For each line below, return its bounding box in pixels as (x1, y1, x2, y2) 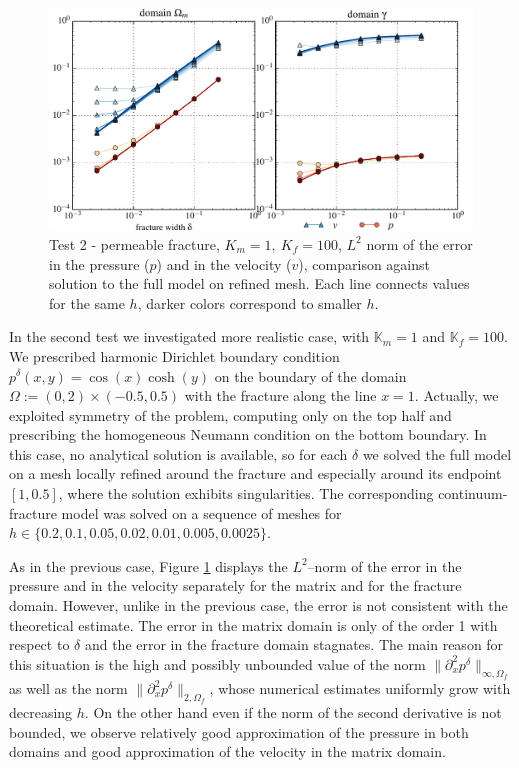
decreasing (9, 702, 73, 723)
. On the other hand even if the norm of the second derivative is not (84, 702, 502, 723)
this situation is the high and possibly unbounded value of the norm (9, 653, 426, 674)
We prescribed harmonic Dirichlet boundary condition (9, 345, 340, 366)
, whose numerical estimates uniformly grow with (209, 678, 511, 699)
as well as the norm (9, 678, 128, 699)
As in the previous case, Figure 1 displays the (9, 555, 288, 576)
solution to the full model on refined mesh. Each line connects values (49, 273, 470, 294)
